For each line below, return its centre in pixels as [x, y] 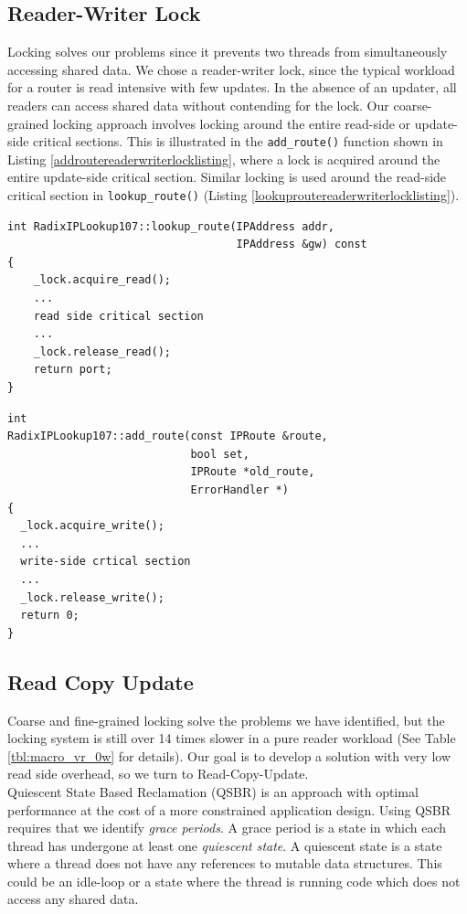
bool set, [220, 454]
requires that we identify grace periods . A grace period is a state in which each [227, 828]
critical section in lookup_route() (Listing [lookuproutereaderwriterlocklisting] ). [233, 195]
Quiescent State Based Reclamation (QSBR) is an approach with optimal [213, 791]
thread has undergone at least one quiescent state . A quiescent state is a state [225, 845]
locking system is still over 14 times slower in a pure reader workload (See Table [232, 738]
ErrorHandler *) [239, 489]
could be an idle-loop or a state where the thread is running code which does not [234, 881]
